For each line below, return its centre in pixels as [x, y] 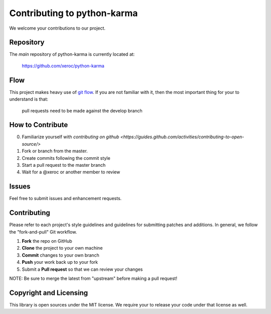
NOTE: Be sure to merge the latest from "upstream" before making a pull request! [93, 278]
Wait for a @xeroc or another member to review [71, 172]
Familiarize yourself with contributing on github [71, 137]
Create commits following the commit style [66, 158]
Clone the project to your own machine [62, 248]
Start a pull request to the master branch [64, 165]
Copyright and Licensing [49, 293]
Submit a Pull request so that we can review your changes [82, 269]
